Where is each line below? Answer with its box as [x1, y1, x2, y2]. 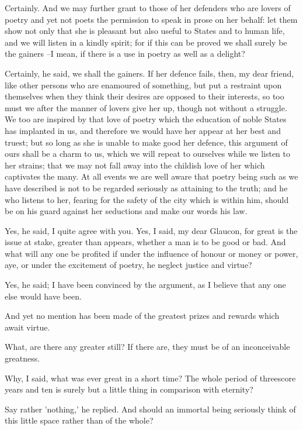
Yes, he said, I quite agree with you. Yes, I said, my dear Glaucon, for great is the [5, 224, 298, 236]
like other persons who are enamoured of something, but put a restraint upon [5, 78, 282, 91]
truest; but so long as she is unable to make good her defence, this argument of [5, 136, 288, 148]
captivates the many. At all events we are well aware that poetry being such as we [5, 170, 298, 183]
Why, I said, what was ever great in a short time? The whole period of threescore [5, 371, 296, 384]
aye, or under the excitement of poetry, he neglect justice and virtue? [5, 259, 252, 271]
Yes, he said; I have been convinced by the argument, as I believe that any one [5, 278, 286, 291]
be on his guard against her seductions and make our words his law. [5, 205, 248, 217]
